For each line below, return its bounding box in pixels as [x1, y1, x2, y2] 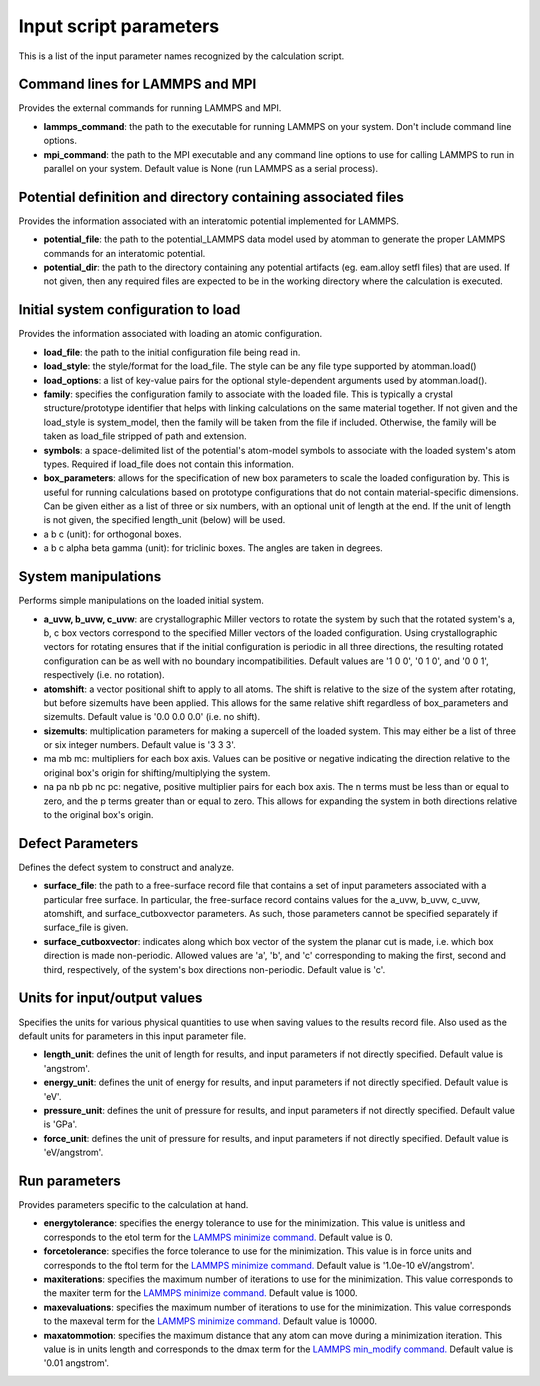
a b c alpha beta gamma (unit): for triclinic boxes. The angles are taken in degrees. [43, 542, 384, 554]
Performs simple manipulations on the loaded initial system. [18, 595, 265, 607]
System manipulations [18, 568, 162, 585]
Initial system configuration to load [18, 301, 241, 319]
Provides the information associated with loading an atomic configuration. [18, 328, 323, 340]
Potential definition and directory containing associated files [18, 188, 405, 205]
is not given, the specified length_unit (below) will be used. [43, 514, 286, 526]
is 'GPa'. [43, 1118, 78, 1130]
